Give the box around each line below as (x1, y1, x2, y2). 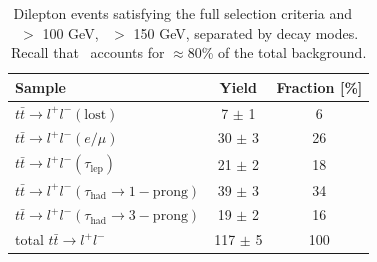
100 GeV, (42, 22, 99, 43)
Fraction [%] (276, 76, 363, 97)
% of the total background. (201, 42, 367, 63)
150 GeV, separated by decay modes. (133, 22, 359, 43)
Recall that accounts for (10, 42, 165, 63)
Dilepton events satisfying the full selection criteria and (13, 3, 353, 23)
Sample (15, 76, 66, 97)
